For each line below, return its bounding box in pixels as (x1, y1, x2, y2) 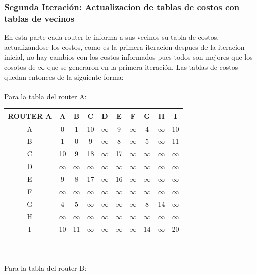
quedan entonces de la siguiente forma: (4, 71, 124, 82)
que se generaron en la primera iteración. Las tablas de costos (47, 61, 238, 72)
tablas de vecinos (4, 12, 75, 24)
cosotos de (4, 61, 36, 72)
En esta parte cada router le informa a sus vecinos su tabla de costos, (4, 32, 219, 42)
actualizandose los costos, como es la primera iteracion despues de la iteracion (4, 41, 245, 52)
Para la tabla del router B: (4, 262, 87, 273)
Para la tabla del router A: (4, 91, 87, 101)
